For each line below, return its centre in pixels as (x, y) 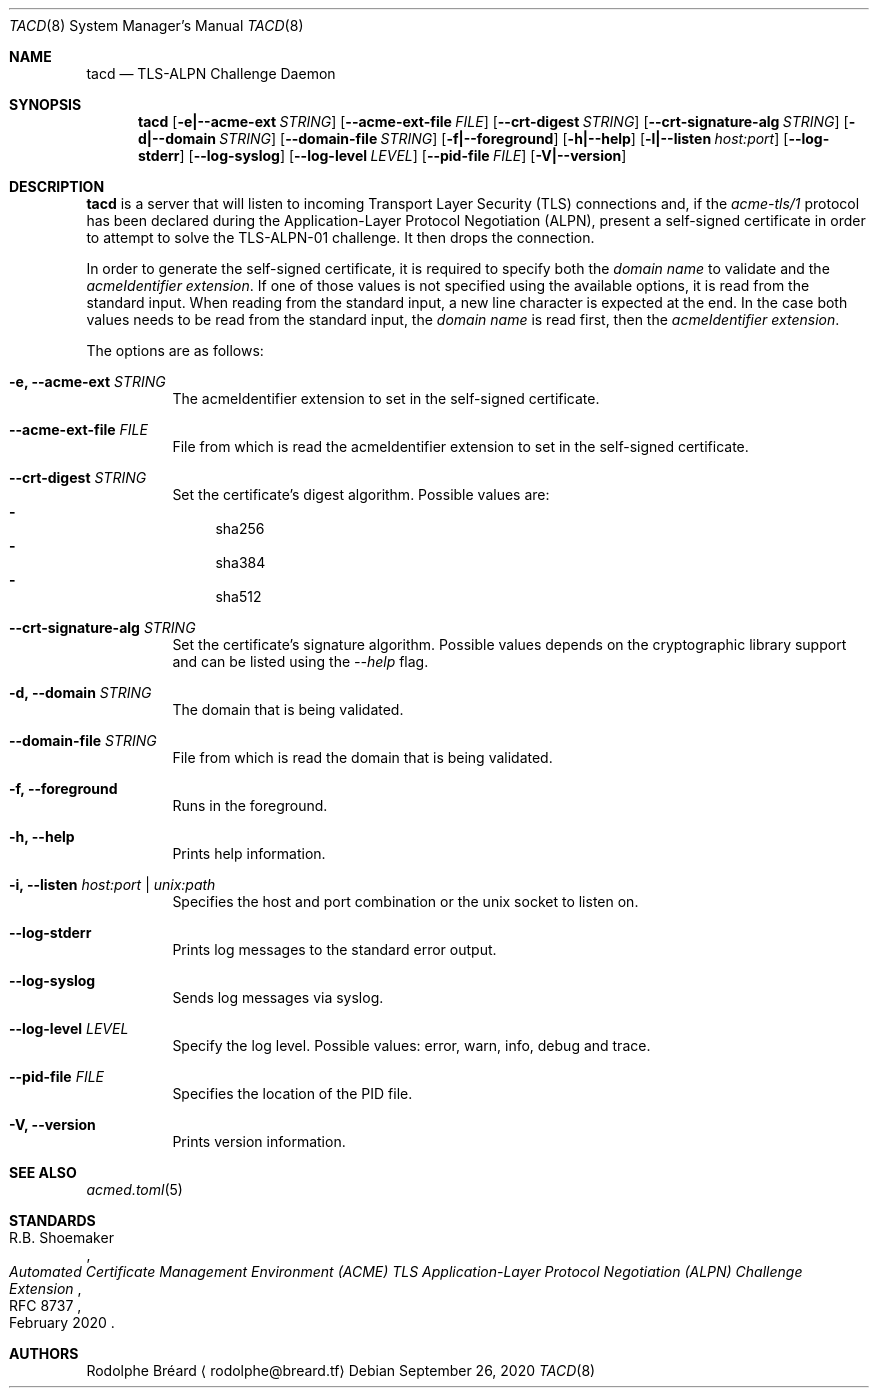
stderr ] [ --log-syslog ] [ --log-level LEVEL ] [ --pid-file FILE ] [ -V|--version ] (382, 155)
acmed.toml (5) (134, 1189)
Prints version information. (259, 1141)
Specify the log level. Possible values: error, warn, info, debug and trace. (411, 1045)
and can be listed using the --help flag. (300, 661)
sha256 (240, 528)
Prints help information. (249, 853)
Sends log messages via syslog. (278, 997)
